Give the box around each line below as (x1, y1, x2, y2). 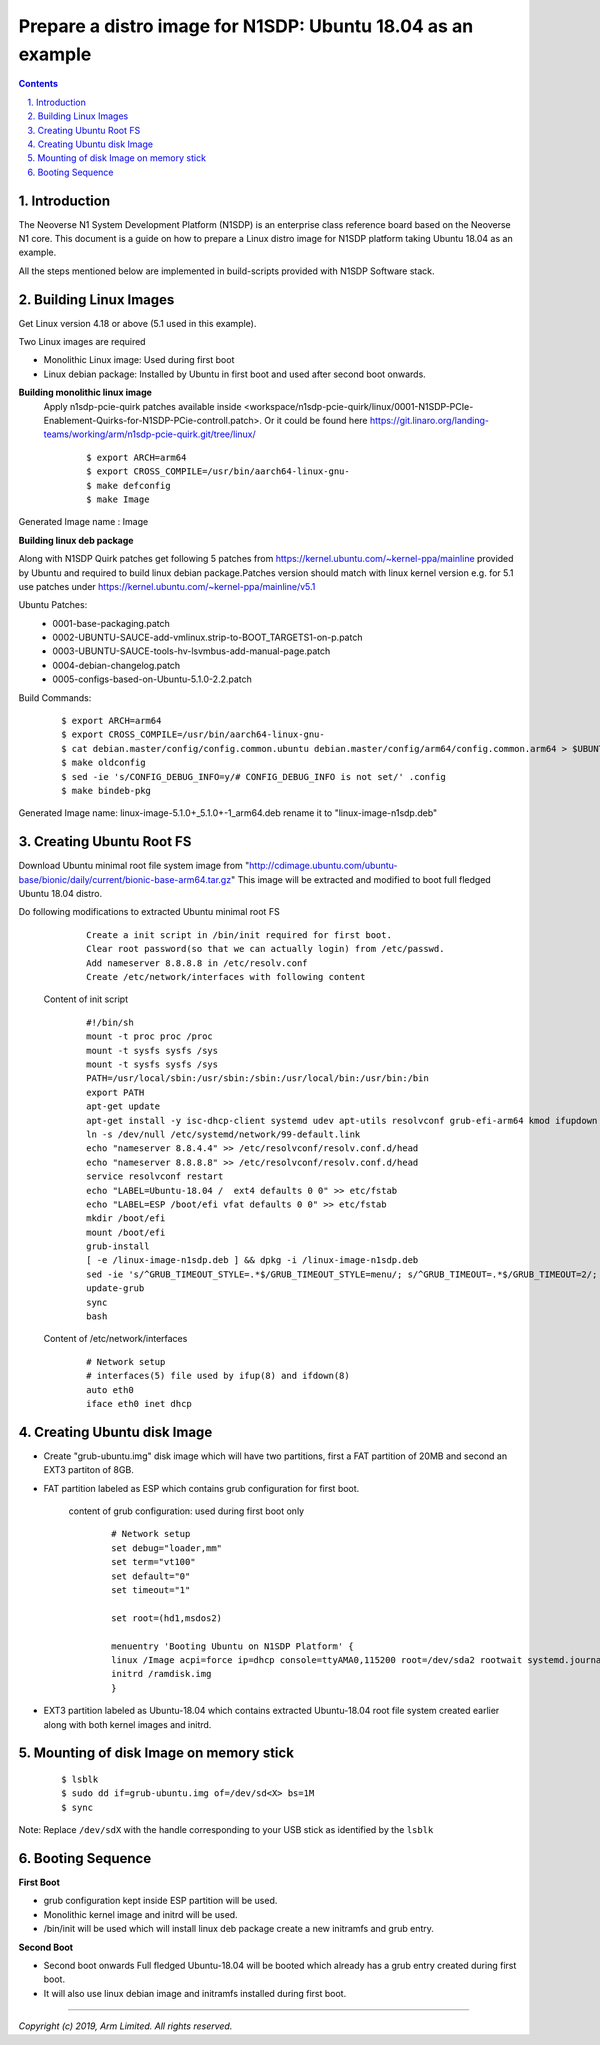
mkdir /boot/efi (86, 1213, 166, 1224)
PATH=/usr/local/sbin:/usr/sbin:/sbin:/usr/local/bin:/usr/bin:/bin (86, 1073, 429, 1084)
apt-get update (86, 1101, 161, 1112)
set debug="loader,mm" (111, 1542, 223, 1554)
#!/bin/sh (86, 1016, 134, 1028)
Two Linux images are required (18, 336, 146, 348)
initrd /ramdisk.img (111, 1668, 212, 1680)
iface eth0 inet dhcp (86, 1398, 192, 1409)
